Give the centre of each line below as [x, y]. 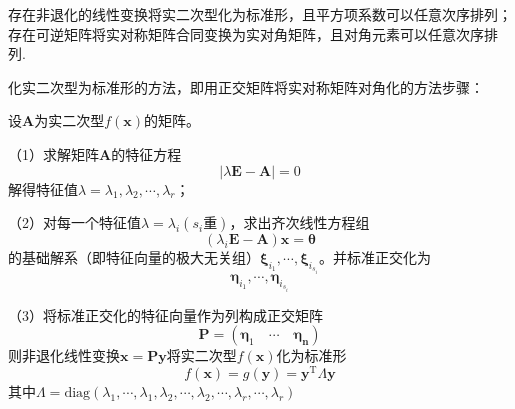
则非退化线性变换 [64, 355]
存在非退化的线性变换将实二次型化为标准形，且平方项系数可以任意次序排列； [260, 14]
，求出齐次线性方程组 [299, 222]
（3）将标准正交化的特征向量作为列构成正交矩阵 [165, 314]
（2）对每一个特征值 [74, 222]
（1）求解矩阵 [53, 153]
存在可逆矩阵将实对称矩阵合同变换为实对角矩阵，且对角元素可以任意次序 [246, 33]
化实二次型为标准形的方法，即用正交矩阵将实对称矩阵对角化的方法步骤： [246, 86]
